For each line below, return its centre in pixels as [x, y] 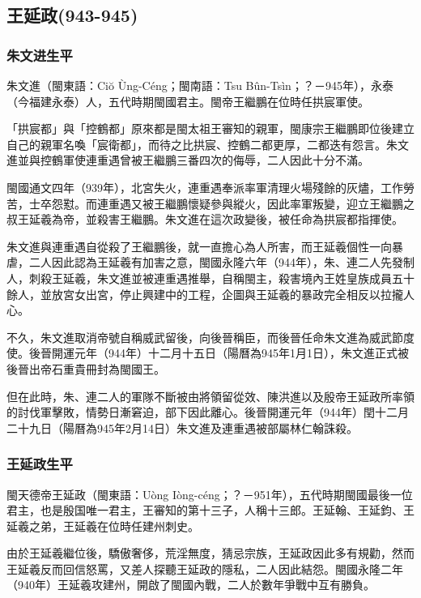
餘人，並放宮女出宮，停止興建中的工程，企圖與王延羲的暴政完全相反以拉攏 [205, 294]
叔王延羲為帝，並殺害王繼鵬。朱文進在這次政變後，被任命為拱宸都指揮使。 [205, 219]
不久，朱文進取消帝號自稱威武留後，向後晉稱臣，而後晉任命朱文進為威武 [199, 337]
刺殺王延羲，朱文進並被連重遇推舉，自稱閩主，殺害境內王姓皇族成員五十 [221, 278]
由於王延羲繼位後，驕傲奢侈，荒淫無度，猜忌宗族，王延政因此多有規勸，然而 [210, 553]
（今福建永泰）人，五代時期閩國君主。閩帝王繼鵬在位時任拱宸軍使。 [188, 101]
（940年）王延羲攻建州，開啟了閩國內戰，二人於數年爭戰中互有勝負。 [191, 585]
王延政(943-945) [72, 15]
